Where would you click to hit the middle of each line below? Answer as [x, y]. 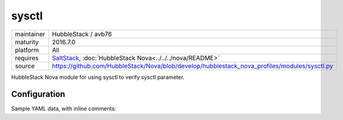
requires [27, 58]
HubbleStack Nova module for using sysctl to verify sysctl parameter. [98, 77]
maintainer [30, 34]
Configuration [38, 94]
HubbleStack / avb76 [82, 34]
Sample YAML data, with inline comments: [64, 108]
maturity [27, 42]
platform [27, 50]
